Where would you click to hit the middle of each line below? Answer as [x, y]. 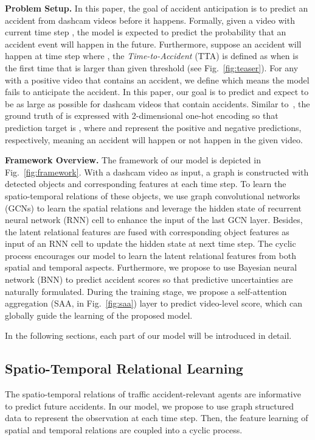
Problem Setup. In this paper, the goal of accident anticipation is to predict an [157, 8]
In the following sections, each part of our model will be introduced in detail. [148, 335]
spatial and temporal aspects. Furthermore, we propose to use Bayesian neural [151, 267]
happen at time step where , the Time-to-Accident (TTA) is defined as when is [152, 56]
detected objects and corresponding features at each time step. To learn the [146, 184]
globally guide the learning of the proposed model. [99, 315]
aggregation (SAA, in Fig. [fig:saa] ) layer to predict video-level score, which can [154, 303]
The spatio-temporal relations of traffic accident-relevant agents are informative [153, 394]
